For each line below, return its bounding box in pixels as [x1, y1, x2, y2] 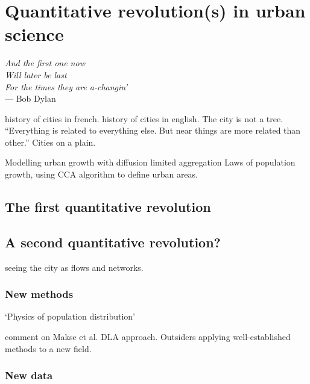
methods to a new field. [5, 342, 92, 355]
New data [5, 368, 53, 383]
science [5, 22, 64, 46]
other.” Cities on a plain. [5, 135, 96, 148]
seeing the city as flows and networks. [5, 261, 144, 273]
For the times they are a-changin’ [5, 80, 128, 93]
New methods [5, 286, 74, 302]
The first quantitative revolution [5, 197, 211, 216]
